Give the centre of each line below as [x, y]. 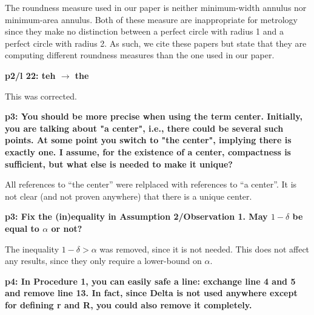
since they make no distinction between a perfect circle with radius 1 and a [144, 31]
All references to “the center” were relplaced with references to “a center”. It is [151, 184]
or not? [67, 228]
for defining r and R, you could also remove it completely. [129, 304]
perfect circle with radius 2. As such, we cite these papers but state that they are [156, 43]
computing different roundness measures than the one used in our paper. [140, 55]
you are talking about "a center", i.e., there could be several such [144, 128]
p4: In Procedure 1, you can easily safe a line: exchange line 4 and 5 [150, 281]
